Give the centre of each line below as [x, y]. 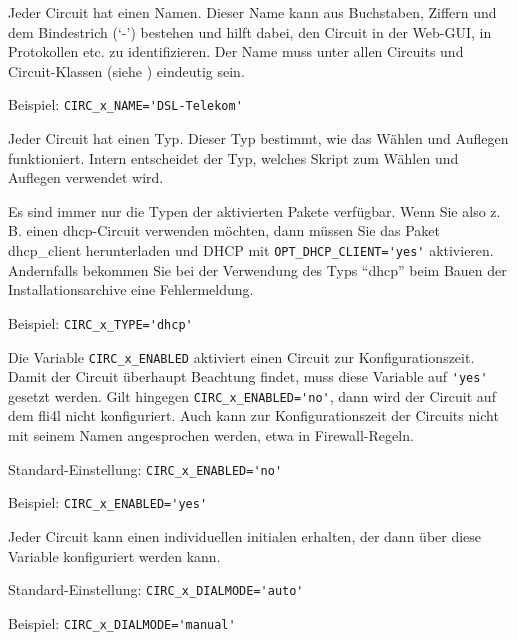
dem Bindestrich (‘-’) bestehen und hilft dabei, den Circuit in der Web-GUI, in [250, 31]
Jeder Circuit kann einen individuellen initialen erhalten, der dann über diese [245, 535]
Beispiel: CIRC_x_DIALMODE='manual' [122, 622]
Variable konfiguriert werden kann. [114, 555]
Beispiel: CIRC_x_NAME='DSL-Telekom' [125, 104]
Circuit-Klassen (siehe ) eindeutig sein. [126, 70]
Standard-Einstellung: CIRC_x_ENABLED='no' [145, 468]
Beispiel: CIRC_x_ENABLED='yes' [108, 502]
